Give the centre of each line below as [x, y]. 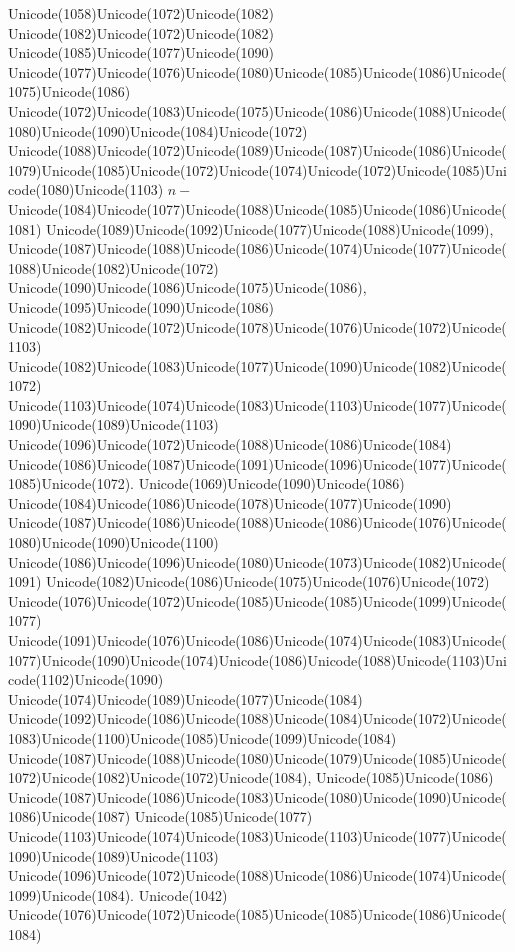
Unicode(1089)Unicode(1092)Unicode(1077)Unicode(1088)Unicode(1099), [270, 228]
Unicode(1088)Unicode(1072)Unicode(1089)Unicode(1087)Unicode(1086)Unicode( [257, 150]
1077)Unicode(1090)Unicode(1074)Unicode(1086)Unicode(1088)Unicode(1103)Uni [257, 659]
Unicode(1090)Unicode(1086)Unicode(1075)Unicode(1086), [187, 287]
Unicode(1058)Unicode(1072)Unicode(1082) [141, 13]
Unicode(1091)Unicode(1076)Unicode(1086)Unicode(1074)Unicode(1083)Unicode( [257, 640]
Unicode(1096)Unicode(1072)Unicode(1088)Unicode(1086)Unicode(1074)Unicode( [257, 875]
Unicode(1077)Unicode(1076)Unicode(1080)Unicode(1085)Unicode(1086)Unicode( [257, 71]
